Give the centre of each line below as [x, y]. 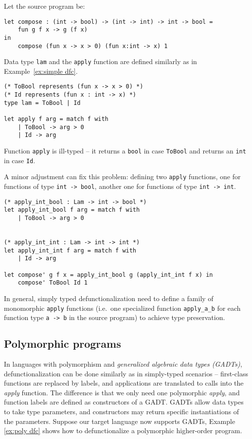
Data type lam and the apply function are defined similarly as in [100, 61]
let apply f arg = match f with [56, 119]
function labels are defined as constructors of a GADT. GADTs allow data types [124, 402]
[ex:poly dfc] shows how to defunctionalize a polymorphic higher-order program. [123, 431]
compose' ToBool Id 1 [53, 283]
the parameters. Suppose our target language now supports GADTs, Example [120, 421]
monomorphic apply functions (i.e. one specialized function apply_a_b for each [122, 308]
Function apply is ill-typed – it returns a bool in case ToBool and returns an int [125, 151]
